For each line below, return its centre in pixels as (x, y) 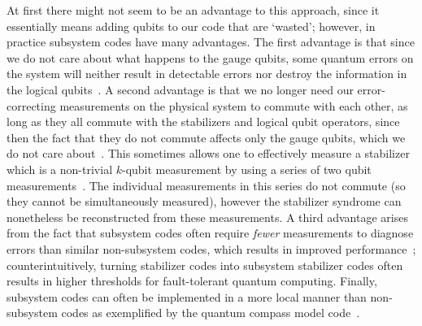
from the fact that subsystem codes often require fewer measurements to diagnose (210, 233)
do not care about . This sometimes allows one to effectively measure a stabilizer (208, 153)
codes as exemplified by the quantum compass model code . (211, 313)
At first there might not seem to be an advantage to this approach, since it (193, 10)
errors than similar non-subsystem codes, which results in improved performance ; (211, 248)
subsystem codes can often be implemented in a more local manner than (187, 296)
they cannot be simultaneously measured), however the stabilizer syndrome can (204, 201)
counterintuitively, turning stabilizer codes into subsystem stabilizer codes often (205, 265)
